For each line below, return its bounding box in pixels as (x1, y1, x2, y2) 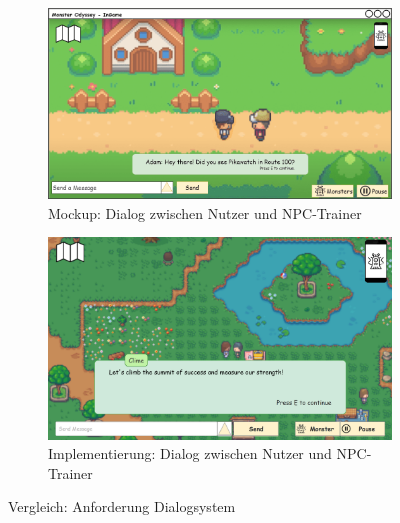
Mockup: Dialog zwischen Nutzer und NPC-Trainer (48, 202, 362, 223)
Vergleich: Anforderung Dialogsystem (8, 496, 236, 517)
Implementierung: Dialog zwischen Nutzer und (48, 443, 332, 464)
